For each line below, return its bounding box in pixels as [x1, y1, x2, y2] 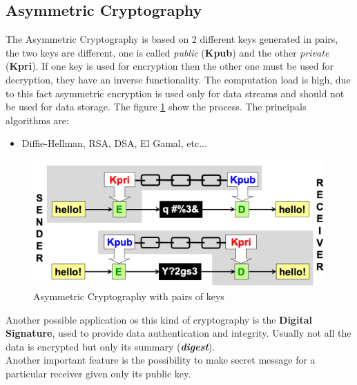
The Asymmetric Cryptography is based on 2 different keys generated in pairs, [6, 32, 338, 46]
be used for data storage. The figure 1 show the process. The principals [6, 99, 307, 114]
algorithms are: [6, 112, 69, 127]
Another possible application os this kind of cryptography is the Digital [6, 312, 312, 326]
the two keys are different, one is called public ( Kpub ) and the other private [6, 45, 329, 59]
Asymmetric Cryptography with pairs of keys [33, 288, 224, 303]
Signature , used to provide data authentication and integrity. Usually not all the [6, 326, 351, 340]
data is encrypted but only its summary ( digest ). [6, 339, 215, 353]
